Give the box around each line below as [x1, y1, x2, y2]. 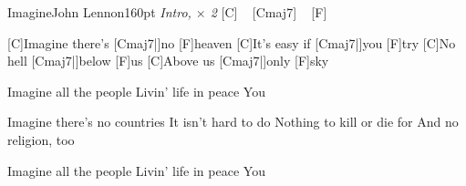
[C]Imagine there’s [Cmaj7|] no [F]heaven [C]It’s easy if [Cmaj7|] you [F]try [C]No [7, 33, 456, 52]
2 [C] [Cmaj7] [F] [210, 3, 327, 21]
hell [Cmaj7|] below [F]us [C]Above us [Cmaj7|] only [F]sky [7, 51, 329, 70]
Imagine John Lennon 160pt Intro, [7, 3, 192, 21]
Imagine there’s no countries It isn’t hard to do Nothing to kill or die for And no [7, 112, 459, 131]
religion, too [7, 129, 75, 149]
